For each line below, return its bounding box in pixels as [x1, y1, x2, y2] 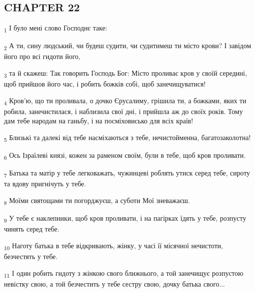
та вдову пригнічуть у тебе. [4, 178, 86, 189]
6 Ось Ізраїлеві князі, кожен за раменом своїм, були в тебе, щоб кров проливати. [4, 150, 246, 161]
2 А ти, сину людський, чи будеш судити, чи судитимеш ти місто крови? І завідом [4, 40, 252, 52]
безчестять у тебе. [4, 251, 58, 262]
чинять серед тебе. [4, 224, 60, 234]
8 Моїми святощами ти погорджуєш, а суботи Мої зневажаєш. [4, 195, 190, 206]
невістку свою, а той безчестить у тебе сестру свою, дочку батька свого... [4, 278, 225, 289]
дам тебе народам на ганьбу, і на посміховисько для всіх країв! [4, 116, 193, 126]
